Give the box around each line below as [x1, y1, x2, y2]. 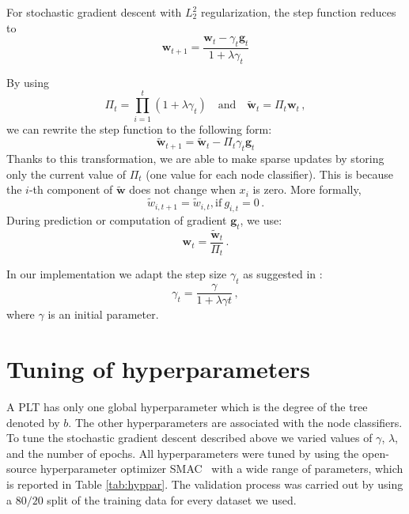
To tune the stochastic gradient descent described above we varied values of [6, 429, 373, 446]
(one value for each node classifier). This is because [146, 165, 393, 182]
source [6, 460, 37, 477]
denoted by [6, 414, 60, 430]
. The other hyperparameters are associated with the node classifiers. [68, 414, 403, 430]
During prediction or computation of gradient [6, 211, 227, 228]
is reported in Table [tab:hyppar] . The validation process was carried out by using [6, 476, 403, 493]
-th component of [28, 181, 113, 198]
